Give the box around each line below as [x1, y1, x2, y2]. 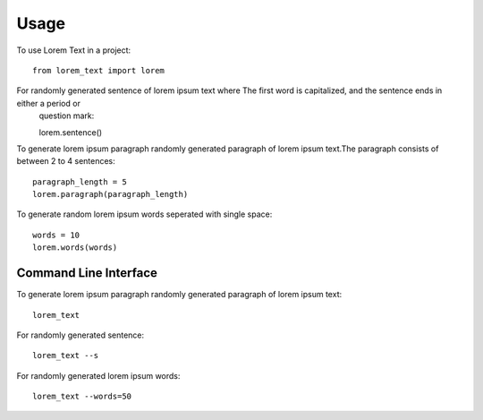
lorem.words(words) [32, 243, 118, 253]
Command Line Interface [16, 265, 158, 281]
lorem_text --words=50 [32, 391, 132, 402]
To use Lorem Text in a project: [16, 45, 131, 56]
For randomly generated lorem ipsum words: [16, 370, 181, 381]
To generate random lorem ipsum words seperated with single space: [16, 209, 273, 219]
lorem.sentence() [38, 126, 103, 138]
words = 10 [32, 229, 80, 240]
